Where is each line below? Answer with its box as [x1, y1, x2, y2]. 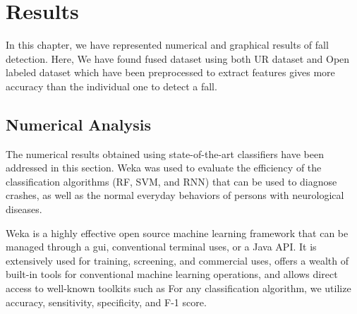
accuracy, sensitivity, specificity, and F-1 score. [6, 294, 207, 309]
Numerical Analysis [6, 113, 151, 135]
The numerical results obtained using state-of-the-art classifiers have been [6, 146, 324, 161]
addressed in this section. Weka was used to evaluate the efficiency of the [6, 160, 322, 175]
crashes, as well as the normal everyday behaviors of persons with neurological [6, 188, 344, 203]
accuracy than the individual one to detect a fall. [6, 78, 217, 93]
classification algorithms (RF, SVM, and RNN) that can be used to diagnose [6, 174, 337, 188]
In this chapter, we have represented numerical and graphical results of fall [6, 37, 329, 52]
